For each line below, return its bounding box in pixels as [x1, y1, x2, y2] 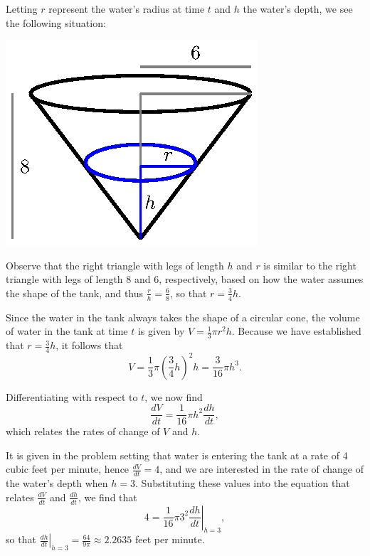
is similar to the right [263, 257, 356, 272]
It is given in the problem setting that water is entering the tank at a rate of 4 [6, 447, 348, 462]
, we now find [144, 389, 203, 404]
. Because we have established [231, 324, 361, 338]
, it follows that [55, 338, 123, 353]
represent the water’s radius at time [48, 1, 205, 16]
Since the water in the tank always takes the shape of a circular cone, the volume [6, 309, 360, 324]
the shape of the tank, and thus [6, 285, 144, 300]
